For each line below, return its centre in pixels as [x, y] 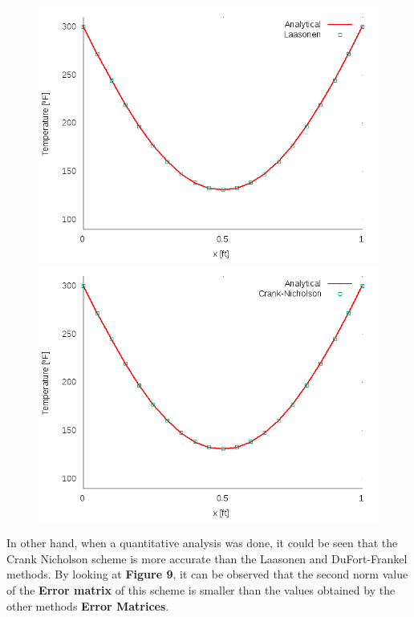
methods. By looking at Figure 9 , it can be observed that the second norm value [207, 574]
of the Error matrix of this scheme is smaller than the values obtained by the [201, 589]
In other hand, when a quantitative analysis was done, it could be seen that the [202, 543]
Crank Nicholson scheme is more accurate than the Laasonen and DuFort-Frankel [207, 558]
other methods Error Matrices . [88, 605]
